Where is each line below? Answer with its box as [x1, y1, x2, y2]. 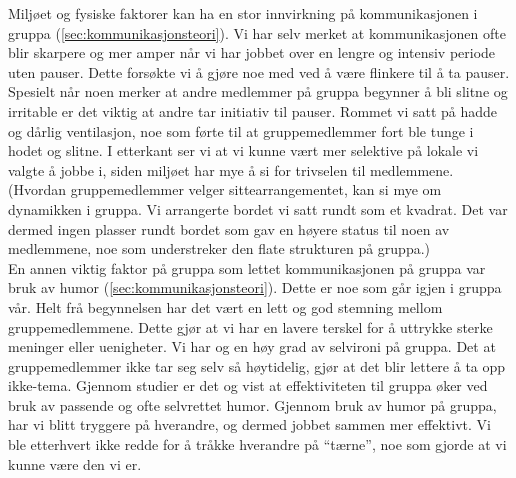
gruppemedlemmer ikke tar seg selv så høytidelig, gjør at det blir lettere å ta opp [8, 355, 506, 376]
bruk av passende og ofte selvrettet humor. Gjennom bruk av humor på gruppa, [8, 394, 497, 415]
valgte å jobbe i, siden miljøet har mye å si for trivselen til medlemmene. [8, 159, 454, 180]
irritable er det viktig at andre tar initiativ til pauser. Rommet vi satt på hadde [8, 100, 498, 121]
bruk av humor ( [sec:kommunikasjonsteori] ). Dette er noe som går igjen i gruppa [8, 277, 502, 298]
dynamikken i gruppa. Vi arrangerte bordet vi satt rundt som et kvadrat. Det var [8, 198, 508, 219]
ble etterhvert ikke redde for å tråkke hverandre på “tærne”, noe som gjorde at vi [8, 434, 507, 455]
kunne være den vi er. [8, 453, 142, 474]
